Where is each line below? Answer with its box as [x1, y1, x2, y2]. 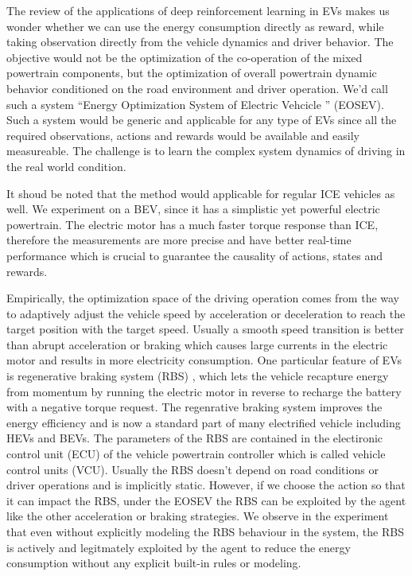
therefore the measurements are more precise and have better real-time [6, 232, 352, 248]
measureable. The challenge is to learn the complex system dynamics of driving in [6, 142, 406, 159]
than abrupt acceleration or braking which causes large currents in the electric [6, 336, 388, 352]
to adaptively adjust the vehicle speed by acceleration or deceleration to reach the [6, 305, 406, 321]
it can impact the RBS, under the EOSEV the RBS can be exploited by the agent [6, 492, 406, 508]
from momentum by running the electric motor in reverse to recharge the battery [6, 383, 402, 399]
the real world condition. [6, 158, 126, 174]
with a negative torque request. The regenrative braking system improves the [6, 399, 383, 415]
